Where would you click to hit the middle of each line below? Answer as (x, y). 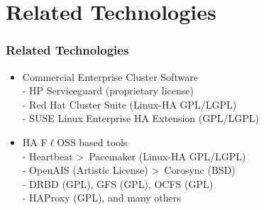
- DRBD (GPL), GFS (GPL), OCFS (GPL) (118, 183)
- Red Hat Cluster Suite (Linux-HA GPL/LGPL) (130, 104)
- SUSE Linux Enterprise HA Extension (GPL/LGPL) (141, 118)
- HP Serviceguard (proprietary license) (108, 90)
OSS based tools (92, 142)
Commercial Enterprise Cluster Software (110, 76)
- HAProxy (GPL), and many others (101, 198)
